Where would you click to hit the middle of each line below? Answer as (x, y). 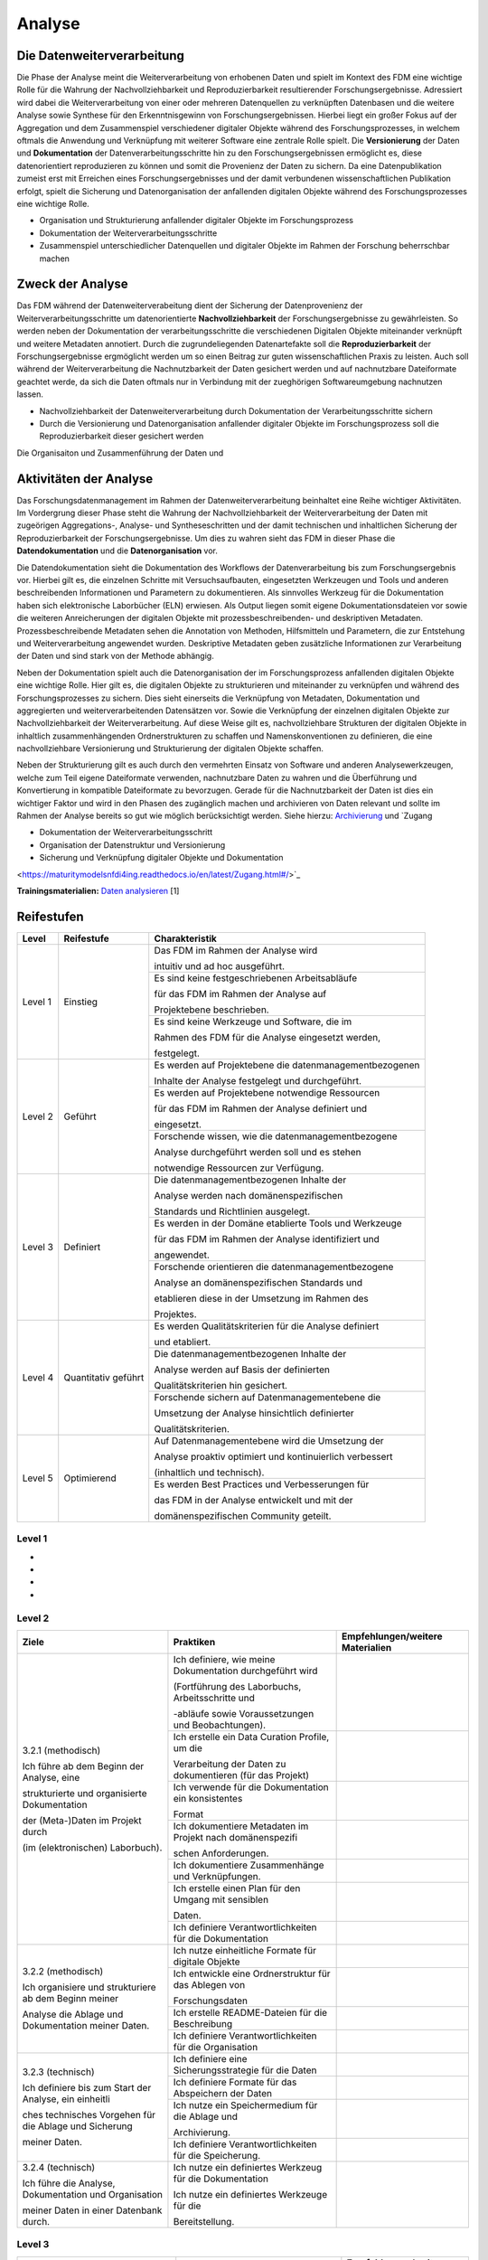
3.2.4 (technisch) (59, 2167)
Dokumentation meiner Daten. (86, 2026)
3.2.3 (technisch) (58, 2072)
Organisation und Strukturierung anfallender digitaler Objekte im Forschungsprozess (197, 221)
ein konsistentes (208, 1798)
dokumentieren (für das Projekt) (241, 1775)
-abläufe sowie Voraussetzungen (244, 1713)
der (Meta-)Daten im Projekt (82, 1820)
